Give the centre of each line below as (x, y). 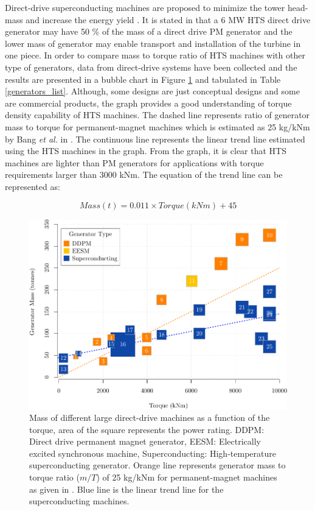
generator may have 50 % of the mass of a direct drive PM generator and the (149, 31)
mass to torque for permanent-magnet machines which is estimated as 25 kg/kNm (157, 126)
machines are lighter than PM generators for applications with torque (134, 162)
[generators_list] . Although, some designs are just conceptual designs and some (152, 91)
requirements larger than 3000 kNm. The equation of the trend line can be (144, 174)
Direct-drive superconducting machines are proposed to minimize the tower (145, 7)
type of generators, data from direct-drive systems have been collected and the (151, 67)
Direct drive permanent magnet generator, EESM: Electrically (145, 441)
